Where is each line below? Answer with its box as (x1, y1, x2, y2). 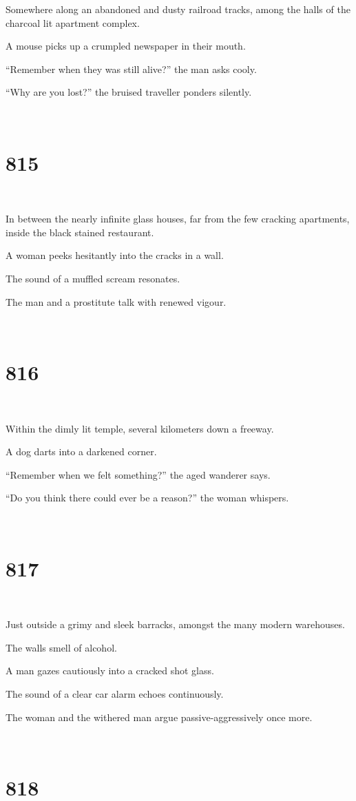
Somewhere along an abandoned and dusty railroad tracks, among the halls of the (6, 2, 350, 16)
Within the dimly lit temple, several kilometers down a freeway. (6, 421, 274, 435)
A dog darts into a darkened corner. (6, 444, 157, 459)
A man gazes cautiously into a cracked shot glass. (6, 663, 214, 678)
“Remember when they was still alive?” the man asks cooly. (6, 61, 257, 76)
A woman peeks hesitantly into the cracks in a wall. (6, 248, 224, 262)
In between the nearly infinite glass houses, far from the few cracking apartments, (6, 211, 350, 226)
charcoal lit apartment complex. (6, 15, 140, 30)
